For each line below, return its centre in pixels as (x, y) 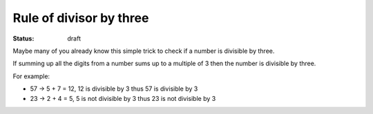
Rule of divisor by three (81, 18)
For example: (31, 76)
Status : (23, 38)
